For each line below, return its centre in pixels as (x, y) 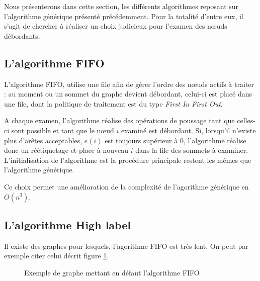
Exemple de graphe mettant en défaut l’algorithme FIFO (112, 272)
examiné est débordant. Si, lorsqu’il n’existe (188, 130)
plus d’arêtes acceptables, (43, 140)
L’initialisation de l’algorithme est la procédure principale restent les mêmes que (128, 160)
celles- (246, 120)
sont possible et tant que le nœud (63, 130)
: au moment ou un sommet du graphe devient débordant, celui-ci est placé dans (128, 94)
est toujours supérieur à (141, 140)
